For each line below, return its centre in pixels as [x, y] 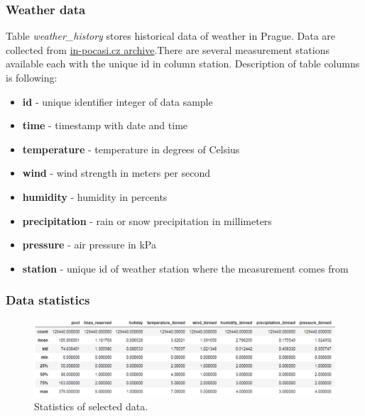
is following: [32, 77]
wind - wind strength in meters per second [116, 173]
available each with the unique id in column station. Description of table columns [183, 64]
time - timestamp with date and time [105, 125]
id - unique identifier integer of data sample [118, 101]
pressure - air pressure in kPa [89, 245]
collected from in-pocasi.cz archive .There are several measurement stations [168, 49]
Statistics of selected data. [91, 406]
